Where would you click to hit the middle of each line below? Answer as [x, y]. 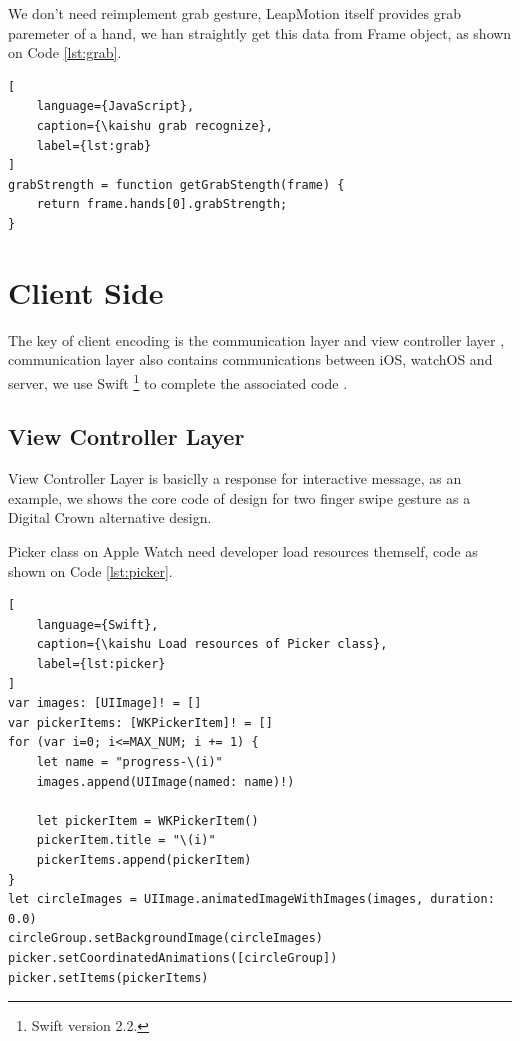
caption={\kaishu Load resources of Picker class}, [212, 644]
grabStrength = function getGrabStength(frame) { [176, 184]
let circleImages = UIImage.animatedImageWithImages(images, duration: [251, 899]
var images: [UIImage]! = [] [105, 703]
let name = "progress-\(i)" [129, 762]
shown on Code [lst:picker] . [90, 570]
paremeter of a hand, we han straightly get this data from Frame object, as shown [260, 32]
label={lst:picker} [101, 664]
